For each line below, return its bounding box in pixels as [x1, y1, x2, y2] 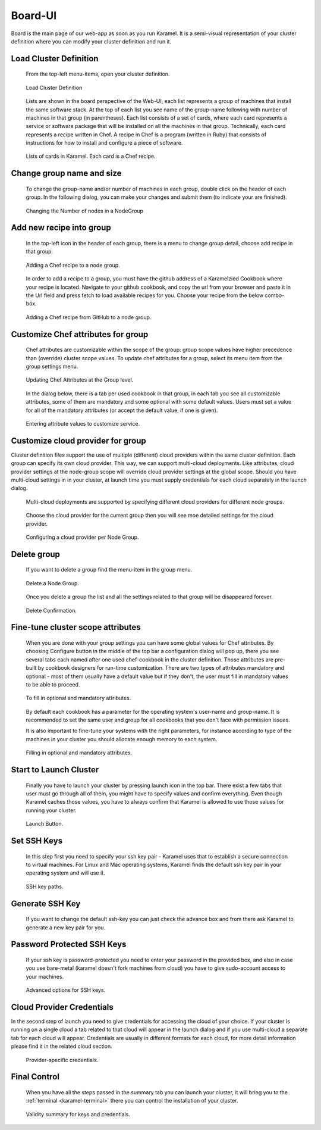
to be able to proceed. [26, 681, 80, 688]
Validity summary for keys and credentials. [26, 1110, 130, 1117]
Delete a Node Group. [26, 579, 80, 586]
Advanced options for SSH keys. [26, 987, 106, 994]
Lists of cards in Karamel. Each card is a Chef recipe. [26, 152, 156, 160]
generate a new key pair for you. [26, 923, 106, 931]
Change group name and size [11, 168, 122, 179]
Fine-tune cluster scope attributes [11, 622, 141, 632]
